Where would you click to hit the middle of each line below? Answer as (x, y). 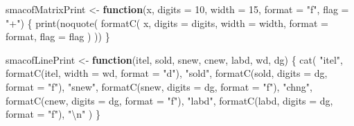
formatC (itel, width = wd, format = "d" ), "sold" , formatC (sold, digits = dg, (167, 73)
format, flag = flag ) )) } (58, 36)
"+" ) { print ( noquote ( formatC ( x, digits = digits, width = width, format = (167, 22)
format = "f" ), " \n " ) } (53, 114)
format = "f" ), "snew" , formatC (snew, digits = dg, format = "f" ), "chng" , (159, 86)
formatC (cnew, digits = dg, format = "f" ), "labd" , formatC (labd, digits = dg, (169, 100)
